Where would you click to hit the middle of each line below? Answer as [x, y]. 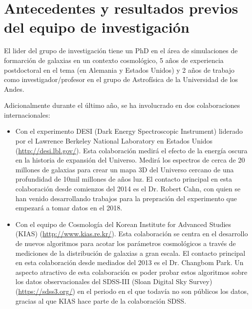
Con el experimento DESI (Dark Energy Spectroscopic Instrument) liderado [129, 131]
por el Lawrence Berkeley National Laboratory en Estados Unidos [114, 141]
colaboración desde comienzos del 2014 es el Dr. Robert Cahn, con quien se [128, 189]
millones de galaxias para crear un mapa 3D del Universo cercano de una [125, 169]
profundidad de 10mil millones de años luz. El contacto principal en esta [124, 179]
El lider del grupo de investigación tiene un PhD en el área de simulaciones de [121, 51]
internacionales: [27, 114]
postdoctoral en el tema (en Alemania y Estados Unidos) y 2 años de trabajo [119, 70]
